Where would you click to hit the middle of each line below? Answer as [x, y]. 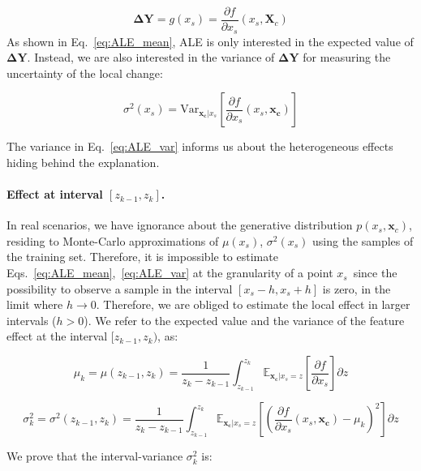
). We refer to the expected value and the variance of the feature [244, 320]
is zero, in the [357, 288]
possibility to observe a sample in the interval [120, 288]
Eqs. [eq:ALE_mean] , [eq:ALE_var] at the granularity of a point [170, 273]
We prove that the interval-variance [95, 456]
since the [375, 273]
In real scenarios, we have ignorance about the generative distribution [180, 225]
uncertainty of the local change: [85, 73]
